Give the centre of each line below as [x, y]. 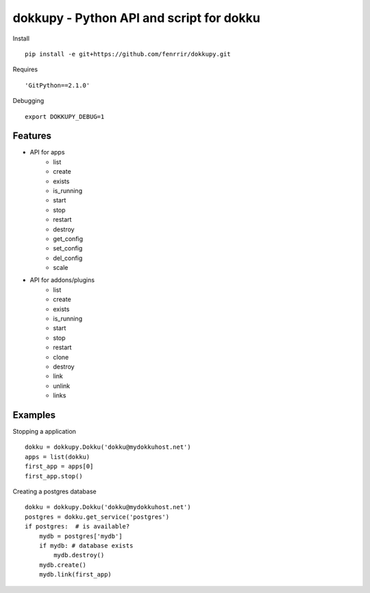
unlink [62, 386]
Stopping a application [45, 432]
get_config [68, 239]
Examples [34, 415]
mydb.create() [63, 565]
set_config [68, 248]
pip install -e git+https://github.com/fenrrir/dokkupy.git [128, 54]
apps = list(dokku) [58, 457]
